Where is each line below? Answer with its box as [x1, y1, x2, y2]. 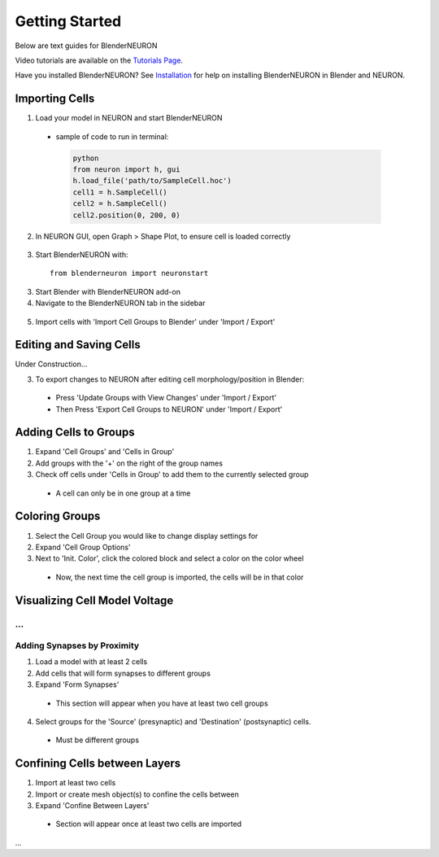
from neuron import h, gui [72, 165, 180, 174]
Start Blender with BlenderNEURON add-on [35, 286, 180, 296]
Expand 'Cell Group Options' [35, 542, 131, 552]
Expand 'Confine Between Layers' [35, 801, 150, 811]
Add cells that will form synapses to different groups [35, 668, 211, 678]
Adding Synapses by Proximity [15, 640, 140, 651]
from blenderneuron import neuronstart [50, 269, 209, 278]
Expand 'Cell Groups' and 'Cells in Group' [35, 447, 175, 457]
